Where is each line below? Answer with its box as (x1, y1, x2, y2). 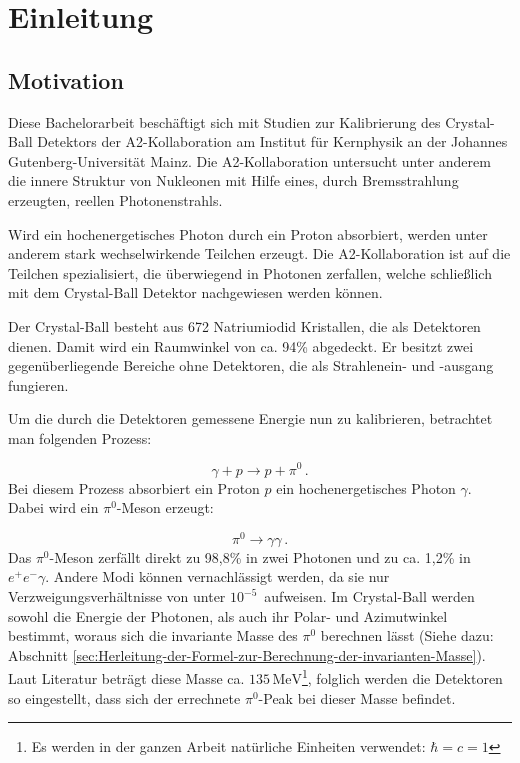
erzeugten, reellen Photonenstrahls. (8, 189, 223, 210)
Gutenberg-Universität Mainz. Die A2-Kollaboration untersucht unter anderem (8, 150, 491, 171)
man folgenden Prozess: (8, 427, 152, 448)
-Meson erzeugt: (116, 497, 214, 518)
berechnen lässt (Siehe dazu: (320, 625, 494, 646)
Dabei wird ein (8, 497, 99, 518)
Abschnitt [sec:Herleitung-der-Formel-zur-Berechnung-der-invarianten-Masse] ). (8, 644, 486, 665)
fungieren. (8, 374, 69, 395)
